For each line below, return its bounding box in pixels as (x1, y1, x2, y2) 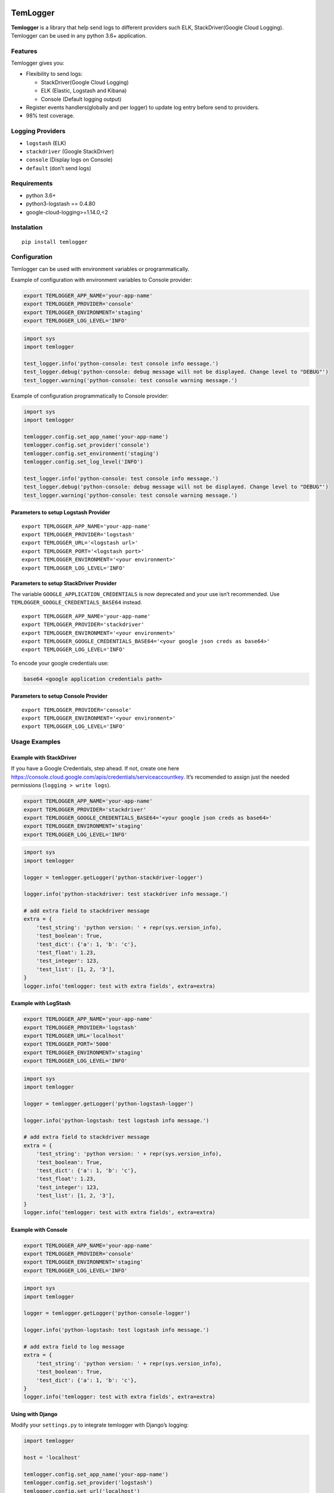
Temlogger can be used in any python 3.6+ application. (11, 32, 147, 39)
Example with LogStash (11, 1000, 71, 1007)
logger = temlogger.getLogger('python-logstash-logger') (23, 1100, 194, 1107)
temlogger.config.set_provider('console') (23, 442, 150, 448)
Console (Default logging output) (41, 96, 122, 103)
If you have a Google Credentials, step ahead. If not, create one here (11, 765, 180, 772)
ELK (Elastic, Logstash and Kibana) (41, 87, 127, 94)
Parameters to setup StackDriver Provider (11, 579, 117, 586)
